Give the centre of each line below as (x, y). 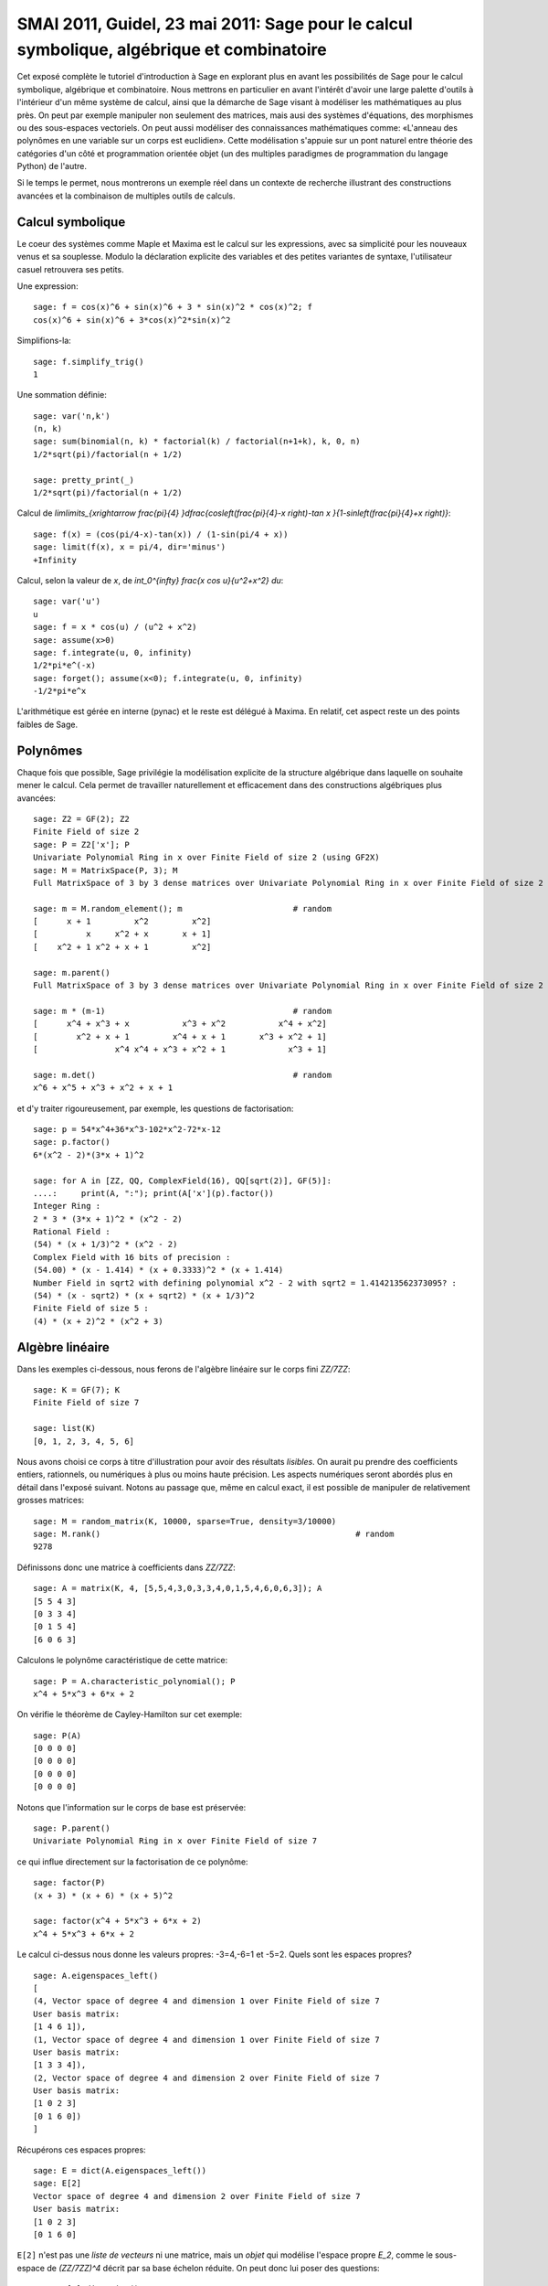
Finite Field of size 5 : (91, 1309)
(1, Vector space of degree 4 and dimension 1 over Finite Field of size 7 (206, 2040)
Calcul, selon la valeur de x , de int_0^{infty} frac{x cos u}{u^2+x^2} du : (150, 580)
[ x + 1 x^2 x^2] (122, 922)
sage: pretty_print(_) (84, 480)
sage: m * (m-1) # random (183, 1011)
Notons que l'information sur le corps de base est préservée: (132, 1807)
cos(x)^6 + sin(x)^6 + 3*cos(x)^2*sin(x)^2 (132, 320)
